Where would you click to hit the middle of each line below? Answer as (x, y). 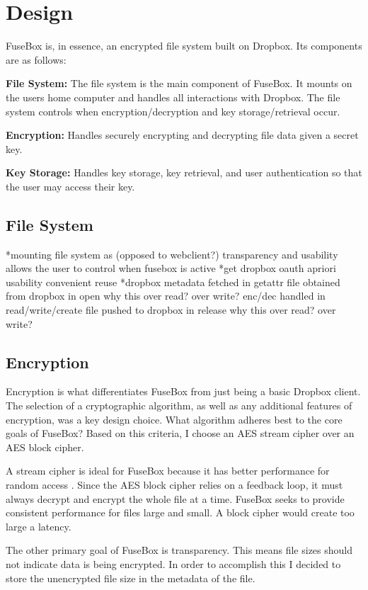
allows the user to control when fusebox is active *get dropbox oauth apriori (171, 268)
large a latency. (39, 526)
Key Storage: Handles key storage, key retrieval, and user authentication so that (184, 172)
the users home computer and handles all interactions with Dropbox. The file (173, 97)
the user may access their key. (70, 186)
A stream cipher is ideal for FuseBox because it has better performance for (168, 471)
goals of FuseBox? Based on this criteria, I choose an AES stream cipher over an (180, 433)
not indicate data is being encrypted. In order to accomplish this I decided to (173, 563)
